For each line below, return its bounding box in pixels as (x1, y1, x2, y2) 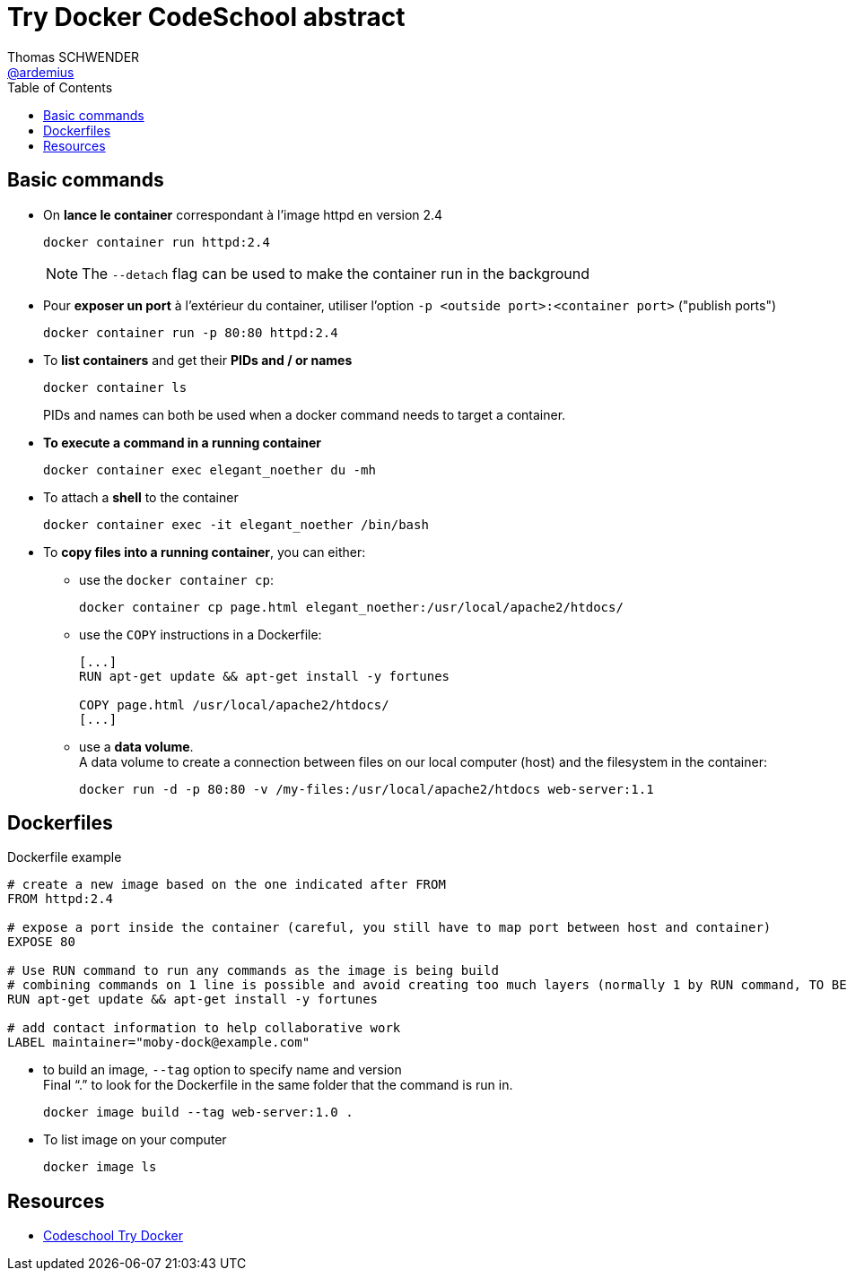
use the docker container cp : (79, 571, 274, 587)
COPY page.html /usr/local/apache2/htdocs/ (79, 697, 389, 712)
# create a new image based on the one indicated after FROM (7, 877, 446, 892)
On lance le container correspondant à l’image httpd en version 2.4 (43, 206, 443, 222)
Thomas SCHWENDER (7, 48, 140, 65)
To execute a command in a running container (43, 434, 321, 450)
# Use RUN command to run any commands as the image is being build (7, 963, 499, 978)
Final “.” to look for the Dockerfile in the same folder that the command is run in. (43, 1077, 513, 1093)
